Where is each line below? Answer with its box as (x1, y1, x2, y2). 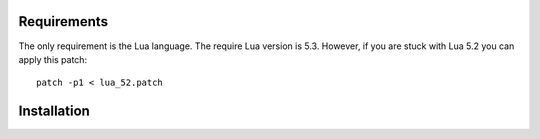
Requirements (18, 13, 109, 30)
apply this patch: (18, 53, 88, 65)
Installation (18, 103, 90, 120)
